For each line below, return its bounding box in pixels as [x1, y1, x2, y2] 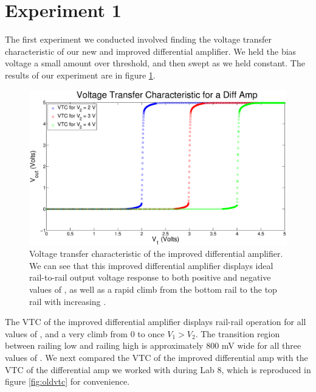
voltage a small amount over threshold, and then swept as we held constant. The [5, 57, 305, 69]
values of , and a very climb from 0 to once [5, 327, 165, 340]
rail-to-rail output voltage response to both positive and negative [29, 271, 271, 284]
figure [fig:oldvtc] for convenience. [5, 375, 130, 388]
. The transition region [195, 327, 280, 340]
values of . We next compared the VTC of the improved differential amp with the [5, 351, 308, 363]
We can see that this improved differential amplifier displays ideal [29, 259, 273, 271]
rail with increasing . [29, 295, 106, 307]
